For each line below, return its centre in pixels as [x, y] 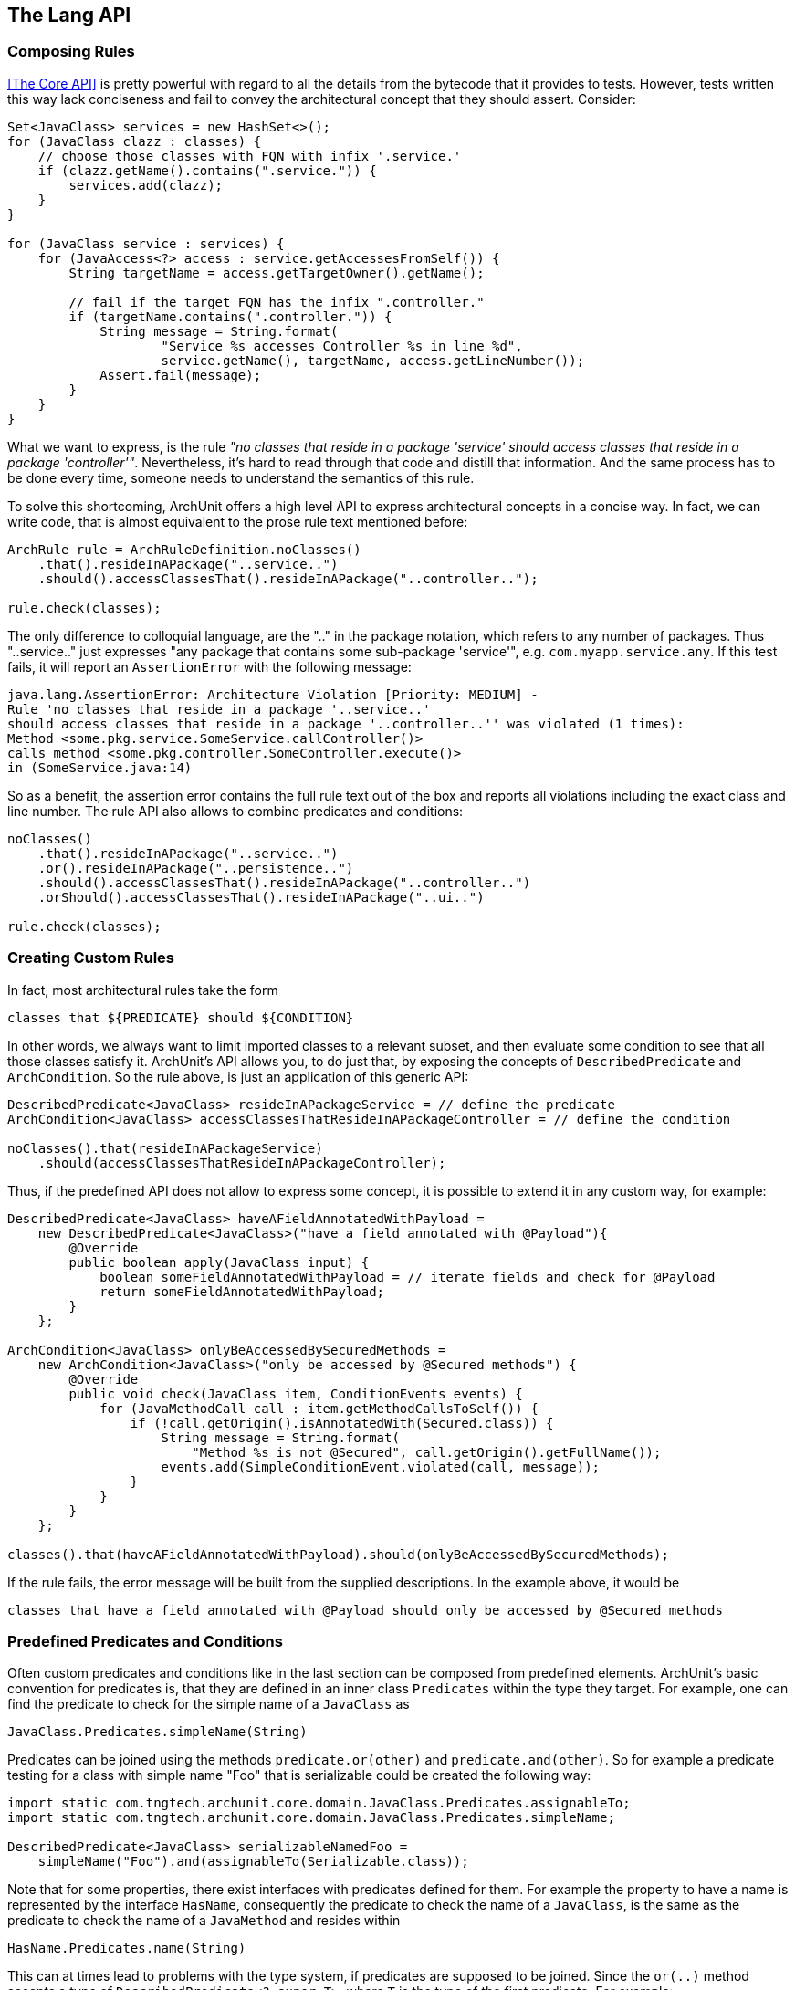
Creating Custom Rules [91, 958]
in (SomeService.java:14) [100, 767]
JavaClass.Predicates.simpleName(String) [157, 1732]
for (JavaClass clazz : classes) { [135, 141]
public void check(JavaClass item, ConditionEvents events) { [296, 1393]
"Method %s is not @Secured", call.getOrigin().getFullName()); [427, 1452]
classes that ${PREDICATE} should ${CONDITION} [181, 1017]
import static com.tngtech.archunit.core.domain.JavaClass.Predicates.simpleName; [311, 1818]
